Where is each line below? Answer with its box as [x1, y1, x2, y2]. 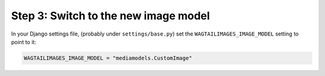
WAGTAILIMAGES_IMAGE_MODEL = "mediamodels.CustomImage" [23, 54, 193, 62]
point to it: [11, 38, 36, 45]
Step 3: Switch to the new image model [11, 9, 210, 22]
